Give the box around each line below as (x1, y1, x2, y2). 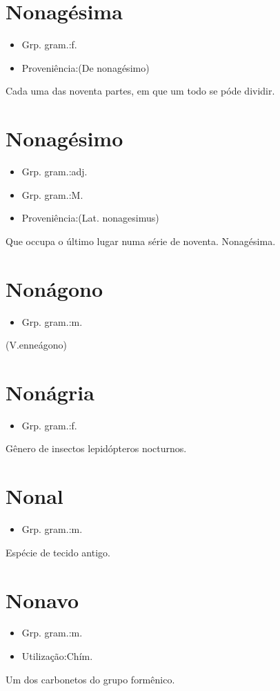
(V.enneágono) (6, 338, 68, 352)
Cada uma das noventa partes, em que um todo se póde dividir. (6, 84, 275, 98)
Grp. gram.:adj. (21, 164, 88, 179)
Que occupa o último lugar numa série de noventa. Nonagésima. (6, 233, 276, 248)
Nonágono (6, 274, 103, 302)
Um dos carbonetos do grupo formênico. (6, 672, 175, 686)
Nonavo (6, 585, 79, 614)
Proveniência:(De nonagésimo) (21, 60, 150, 75)
